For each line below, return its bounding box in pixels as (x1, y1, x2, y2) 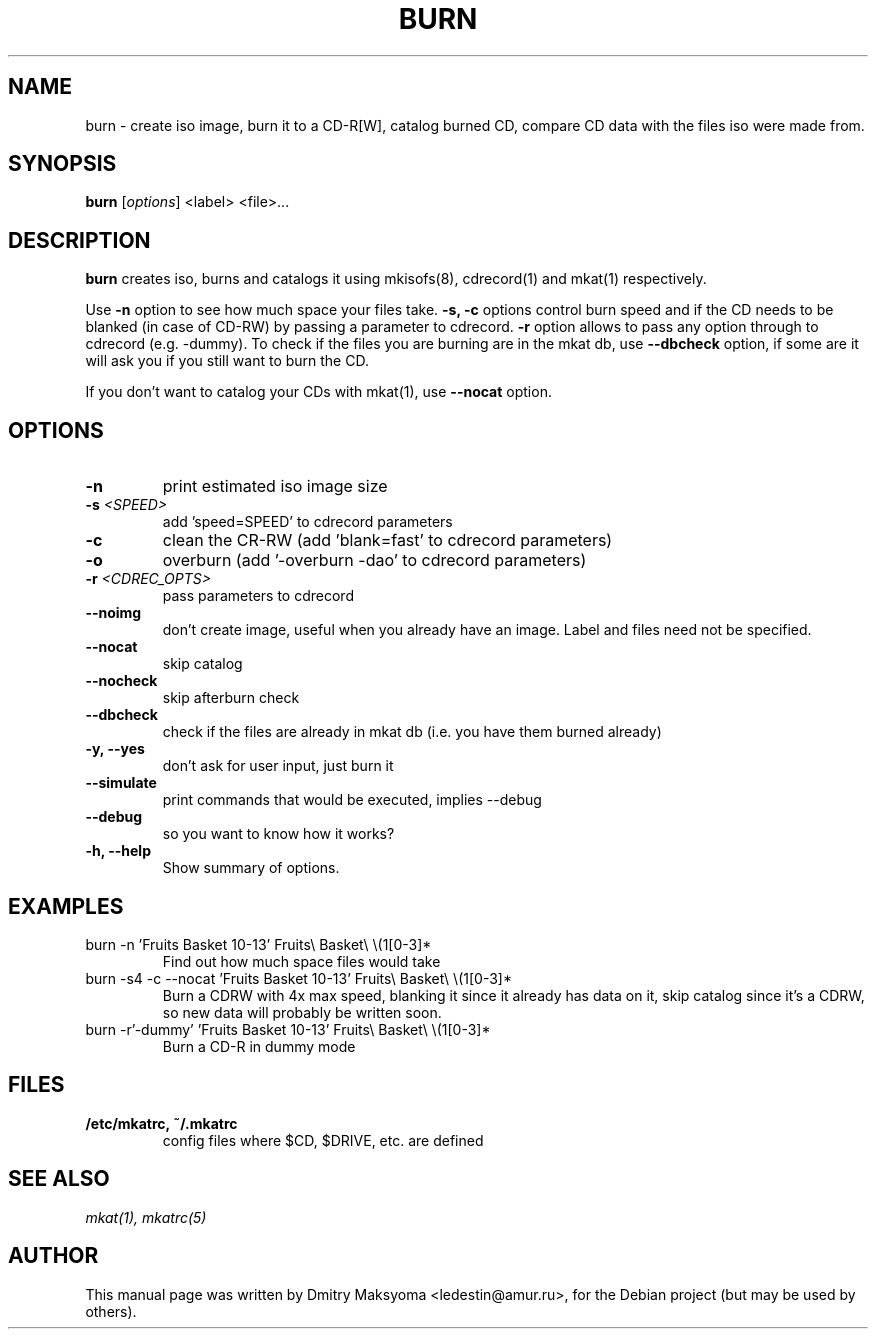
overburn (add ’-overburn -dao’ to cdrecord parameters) (162, 550, 587, 571)
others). (85, 1302, 137, 1320)
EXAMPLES (8, 893, 124, 919)
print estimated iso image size (162, 476, 388, 497)
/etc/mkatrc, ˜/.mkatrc (85, 1114, 238, 1132)
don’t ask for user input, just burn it (162, 757, 394, 775)
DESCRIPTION (8, 227, 151, 253)
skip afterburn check (162, 689, 300, 707)
